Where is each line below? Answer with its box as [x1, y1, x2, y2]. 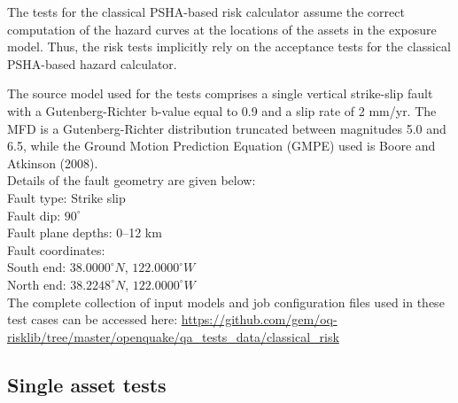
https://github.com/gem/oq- [181, 310, 338, 329]
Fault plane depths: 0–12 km [7, 223, 162, 242]
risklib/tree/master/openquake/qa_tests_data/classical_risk [7, 327, 339, 345]
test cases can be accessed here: [7, 310, 178, 329]
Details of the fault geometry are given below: [7, 171, 256, 190]
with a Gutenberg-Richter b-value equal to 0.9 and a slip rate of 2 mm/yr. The [7, 101, 437, 120]
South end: [7, 258, 66, 276]
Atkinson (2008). [7, 153, 98, 172]
